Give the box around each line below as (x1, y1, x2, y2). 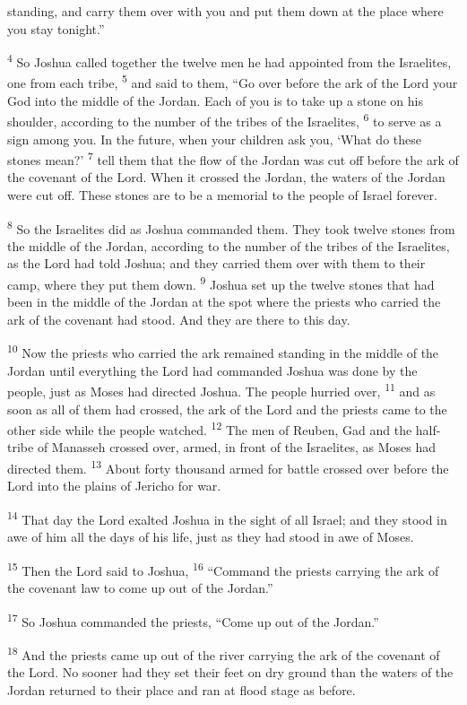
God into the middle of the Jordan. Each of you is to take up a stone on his (7, 91, 423, 109)
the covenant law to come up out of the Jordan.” (7, 578, 273, 596)
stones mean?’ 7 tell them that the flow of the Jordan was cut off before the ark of (7, 148, 459, 169)
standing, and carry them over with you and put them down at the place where (7, 2, 444, 20)
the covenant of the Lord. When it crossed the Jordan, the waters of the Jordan (7, 168, 445, 187)
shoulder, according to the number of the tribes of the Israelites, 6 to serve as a (7, 109, 442, 130)
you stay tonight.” (7, 19, 105, 38)
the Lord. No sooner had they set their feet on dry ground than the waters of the (7, 663, 454, 681)
